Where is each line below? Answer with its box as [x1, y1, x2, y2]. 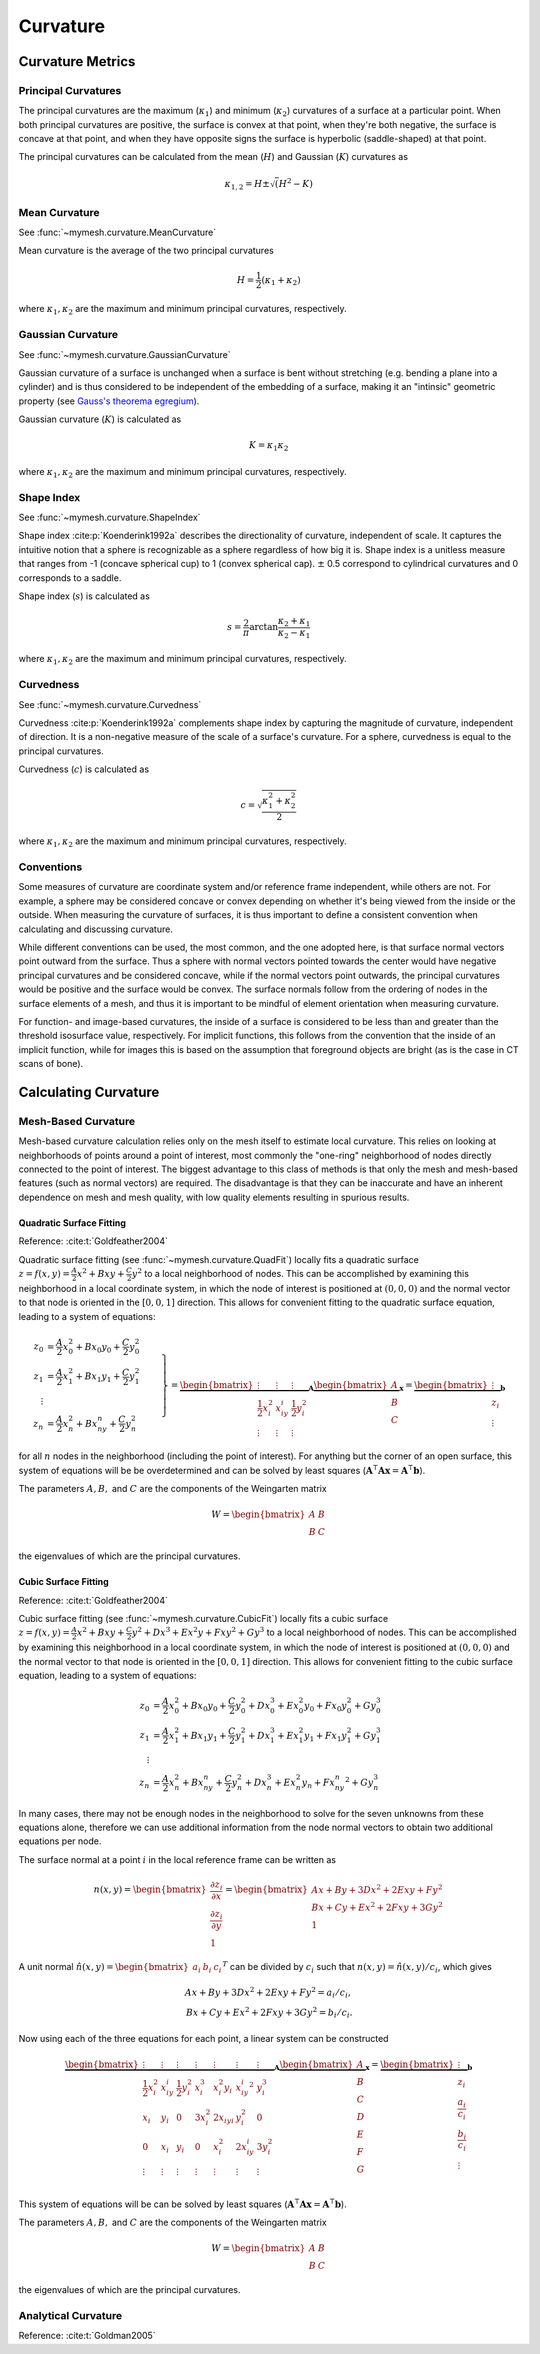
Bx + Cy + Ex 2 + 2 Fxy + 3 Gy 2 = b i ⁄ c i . [185, 2005, 353, 2020]
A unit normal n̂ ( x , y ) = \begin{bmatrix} [18, 1961, 189, 1973]
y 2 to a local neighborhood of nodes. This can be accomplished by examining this [131, 1266, 470, 1280]
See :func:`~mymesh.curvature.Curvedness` [18, 698, 202, 710]
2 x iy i [213, 2111, 235, 2125]
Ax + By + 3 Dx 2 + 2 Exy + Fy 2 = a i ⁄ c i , [185, 1985, 352, 2000]
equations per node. [18, 1835, 102, 1847]
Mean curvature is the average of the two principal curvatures [18, 245, 274, 257]
